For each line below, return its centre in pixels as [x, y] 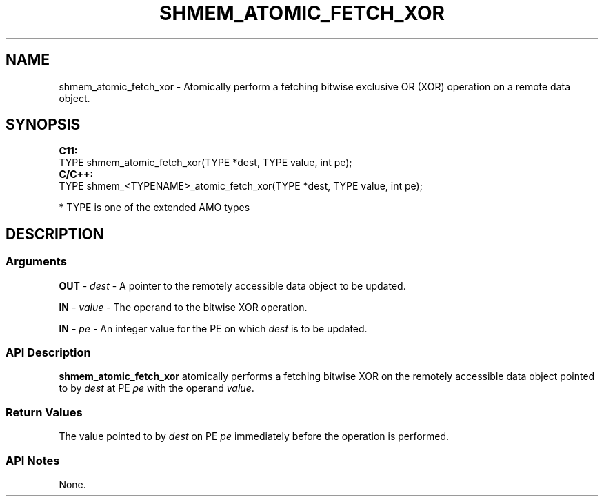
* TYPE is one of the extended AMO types [154, 208]
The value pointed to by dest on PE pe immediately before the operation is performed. [254, 436]
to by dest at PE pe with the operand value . [157, 388]
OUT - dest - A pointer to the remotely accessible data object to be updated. [232, 285]
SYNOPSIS [43, 125]
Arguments [36, 262]
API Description [48, 353]
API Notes [33, 460]
